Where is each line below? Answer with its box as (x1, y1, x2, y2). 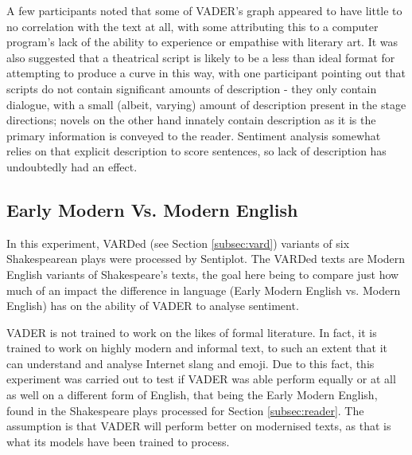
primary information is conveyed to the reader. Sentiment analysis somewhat (6, 127, 381, 143)
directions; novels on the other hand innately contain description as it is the (6, 112, 376, 128)
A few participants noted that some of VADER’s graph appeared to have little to (6, 2, 402, 18)
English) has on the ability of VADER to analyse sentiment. (6, 297, 299, 314)
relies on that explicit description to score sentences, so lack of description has (6, 143, 387, 159)
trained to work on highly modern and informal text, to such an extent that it (6, 339, 387, 356)
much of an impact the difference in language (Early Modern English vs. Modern (6, 281, 401, 298)
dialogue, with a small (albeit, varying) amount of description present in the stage (6, 96, 406, 112)
